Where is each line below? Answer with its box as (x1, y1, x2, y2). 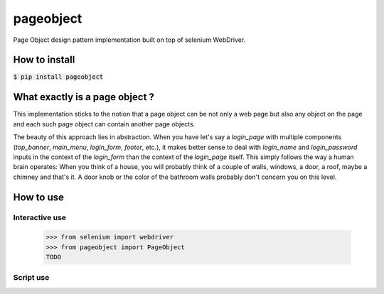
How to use (13, 191, 64, 203)
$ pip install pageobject (13, 73, 104, 81)
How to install (13, 54, 75, 66)
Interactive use (13, 213, 67, 223)
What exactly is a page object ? (13, 91, 154, 103)
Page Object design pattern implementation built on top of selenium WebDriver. (13, 36, 246, 44)
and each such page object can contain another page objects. (13, 119, 196, 128)
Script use (13, 273, 50, 283)
